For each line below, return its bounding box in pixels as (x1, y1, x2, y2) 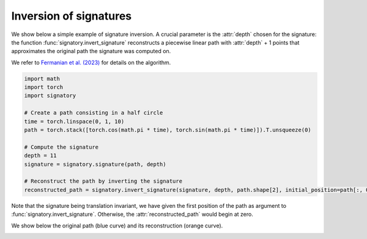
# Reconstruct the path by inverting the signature (24, 178, 183, 185)
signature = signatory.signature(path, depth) (24, 161, 166, 167)
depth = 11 (24, 152, 57, 159)
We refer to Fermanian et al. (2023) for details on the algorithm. (11, 59, 171, 66)
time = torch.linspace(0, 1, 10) (24, 118, 125, 125)
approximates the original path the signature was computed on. (11, 48, 171, 55)
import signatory (24, 92, 76, 99)
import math (24, 75, 61, 82)
